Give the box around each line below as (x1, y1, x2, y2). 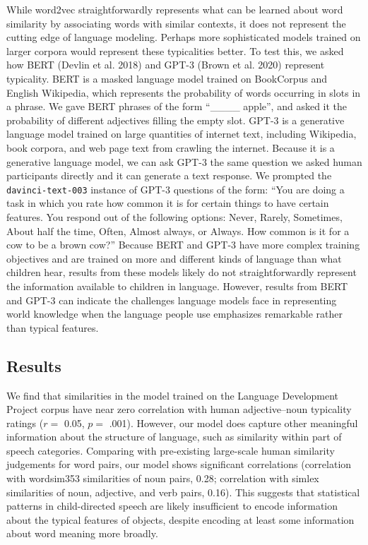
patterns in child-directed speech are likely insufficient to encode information (6, 498, 338, 513)
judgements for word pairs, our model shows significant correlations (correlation (6, 457, 352, 472)
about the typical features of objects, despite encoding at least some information (6, 512, 355, 527)
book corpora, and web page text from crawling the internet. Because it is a (6, 140, 335, 155)
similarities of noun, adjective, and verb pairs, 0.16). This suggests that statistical (6, 484, 360, 499)
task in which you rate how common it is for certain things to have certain (6, 196, 329, 210)
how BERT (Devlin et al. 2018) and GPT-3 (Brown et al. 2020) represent (6, 57, 325, 72)
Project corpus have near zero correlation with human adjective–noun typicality (6, 402, 352, 417)
